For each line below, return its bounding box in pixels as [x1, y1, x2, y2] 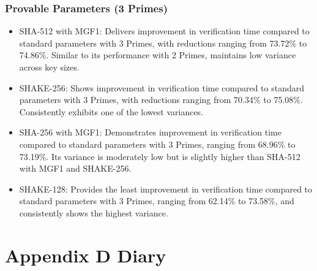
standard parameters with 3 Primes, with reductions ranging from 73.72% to [19, 36, 307, 49]
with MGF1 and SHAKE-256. [19, 162, 132, 175]
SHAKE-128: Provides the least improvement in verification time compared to [19, 182, 313, 195]
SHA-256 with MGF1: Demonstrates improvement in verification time [19, 126, 282, 139]
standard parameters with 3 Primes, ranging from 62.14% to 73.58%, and [19, 194, 294, 207]
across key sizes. [19, 61, 80, 73]
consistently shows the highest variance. [19, 206, 168, 219]
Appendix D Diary [5, 242, 166, 267]
